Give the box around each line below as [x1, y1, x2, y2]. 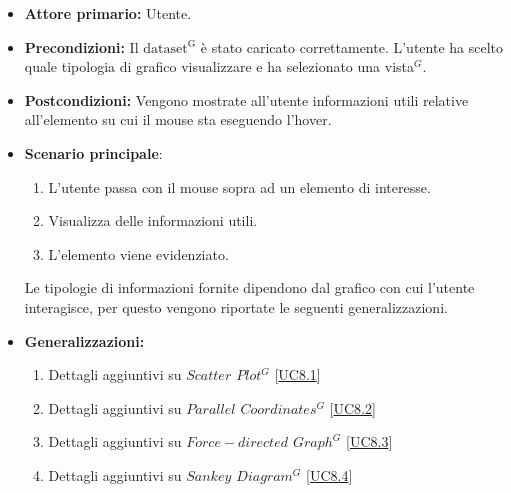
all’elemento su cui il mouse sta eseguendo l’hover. [24, 109, 332, 130]
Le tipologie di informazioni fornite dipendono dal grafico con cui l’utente [24, 277, 475, 298]
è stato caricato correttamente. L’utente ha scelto [200, 36, 504, 57]
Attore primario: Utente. [24, 3, 192, 23]
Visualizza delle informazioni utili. [48, 210, 258, 231]
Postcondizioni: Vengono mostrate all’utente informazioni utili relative [24, 89, 469, 110]
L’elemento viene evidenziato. [48, 243, 229, 264]
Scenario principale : [24, 142, 163, 163]
